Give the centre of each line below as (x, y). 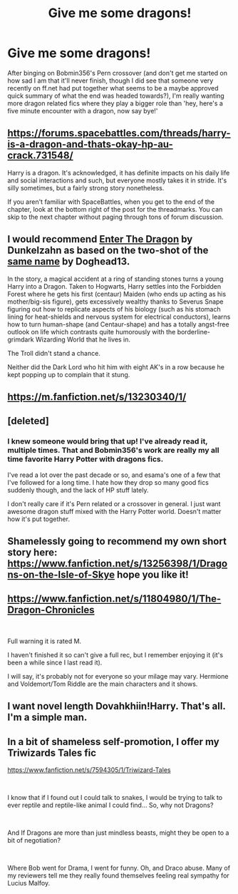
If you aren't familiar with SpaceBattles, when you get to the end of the (111, 202)
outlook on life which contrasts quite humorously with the (92, 332)
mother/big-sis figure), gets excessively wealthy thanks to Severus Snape (115, 302)
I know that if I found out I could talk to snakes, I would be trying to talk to (115, 798)
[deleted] (29, 421)
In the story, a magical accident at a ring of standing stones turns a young (115, 279)
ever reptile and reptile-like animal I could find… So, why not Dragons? (110, 805)
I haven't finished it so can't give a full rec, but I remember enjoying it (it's (115, 654)
